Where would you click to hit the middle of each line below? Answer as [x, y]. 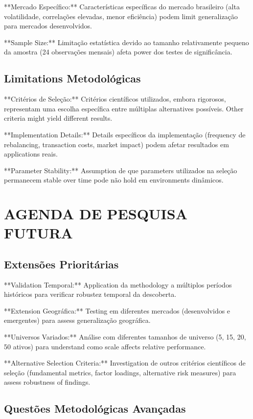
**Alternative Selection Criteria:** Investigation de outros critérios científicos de [125, 363]
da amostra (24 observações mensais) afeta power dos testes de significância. [118, 52]
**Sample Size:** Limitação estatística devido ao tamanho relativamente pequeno [126, 42]
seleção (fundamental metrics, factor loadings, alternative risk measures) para [120, 372]
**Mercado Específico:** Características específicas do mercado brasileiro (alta [122, 6]
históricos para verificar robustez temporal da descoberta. [90, 294]
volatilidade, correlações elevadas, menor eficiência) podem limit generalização [121, 16]
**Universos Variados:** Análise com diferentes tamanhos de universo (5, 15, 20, [125, 337]
